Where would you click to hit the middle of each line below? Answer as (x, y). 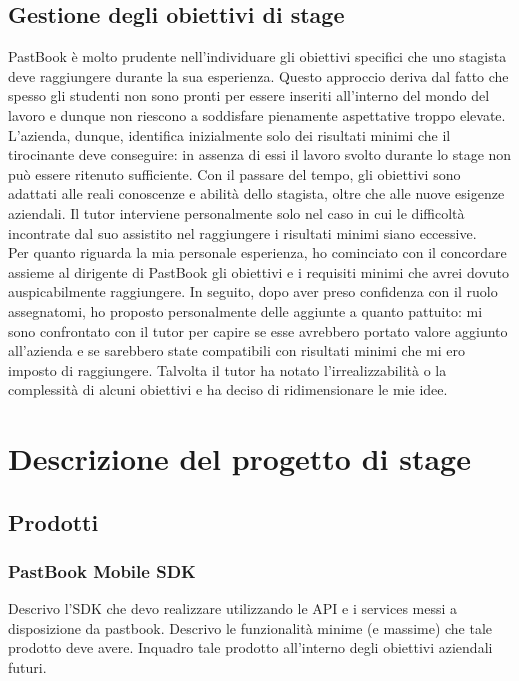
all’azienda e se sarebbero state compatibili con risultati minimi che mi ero (236, 350)
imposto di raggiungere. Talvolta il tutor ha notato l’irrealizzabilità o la (227, 369)
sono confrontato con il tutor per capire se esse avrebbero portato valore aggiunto (258, 330)
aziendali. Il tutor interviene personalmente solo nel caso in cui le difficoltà (236, 212)
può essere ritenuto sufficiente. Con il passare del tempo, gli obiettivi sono (234, 173)
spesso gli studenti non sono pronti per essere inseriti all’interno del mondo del (249, 95)
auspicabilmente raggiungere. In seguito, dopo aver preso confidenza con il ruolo (253, 291)
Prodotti (53, 521)
